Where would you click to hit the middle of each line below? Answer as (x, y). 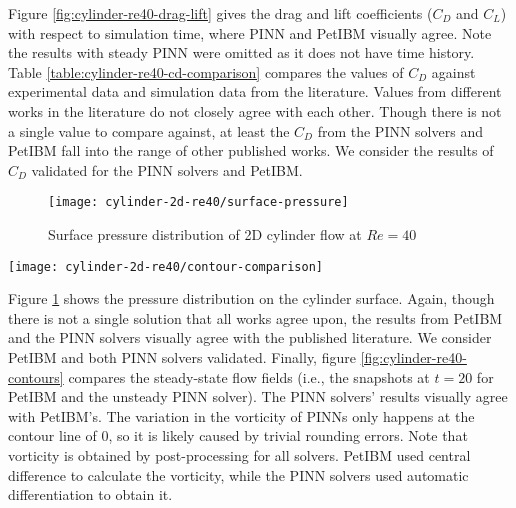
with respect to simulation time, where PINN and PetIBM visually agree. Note (250, 32)
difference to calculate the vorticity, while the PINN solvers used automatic (238, 474)
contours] (36, 376)
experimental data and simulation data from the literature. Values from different (255, 91)
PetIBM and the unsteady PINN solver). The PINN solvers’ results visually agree (258, 396)
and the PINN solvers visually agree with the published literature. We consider (250, 337)
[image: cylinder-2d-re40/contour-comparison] (165, 266)
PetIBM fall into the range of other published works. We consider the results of (251, 150)
